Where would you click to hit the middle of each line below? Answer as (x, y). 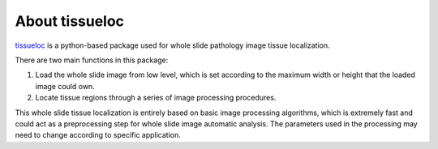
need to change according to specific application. (98, 135)
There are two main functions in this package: (92, 60)
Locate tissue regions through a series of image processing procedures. (156, 98)
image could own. (65, 86)
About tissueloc (70, 21)
